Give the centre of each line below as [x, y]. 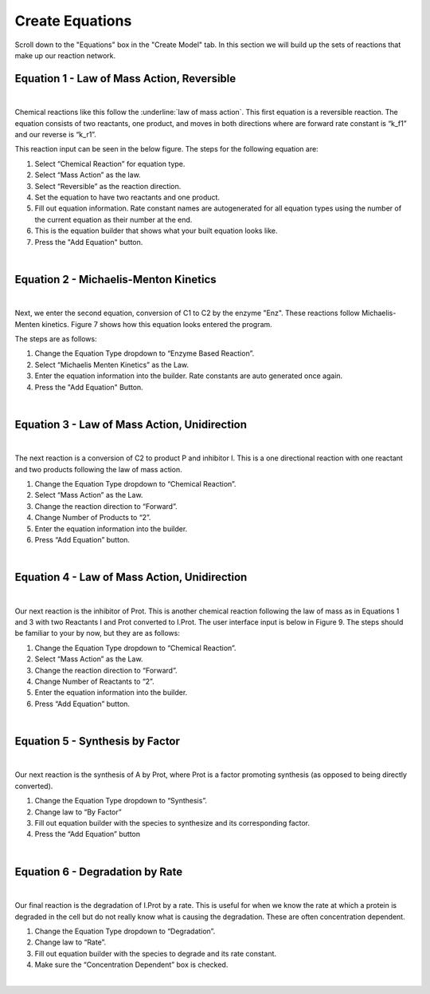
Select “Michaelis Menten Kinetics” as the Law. [112, 365]
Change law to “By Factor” [78, 812]
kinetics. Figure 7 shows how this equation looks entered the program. [156, 324]
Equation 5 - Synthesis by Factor [98, 741]
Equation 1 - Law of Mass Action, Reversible [125, 79]
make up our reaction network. [65, 55]
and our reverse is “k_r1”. [56, 135]
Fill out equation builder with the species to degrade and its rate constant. [156, 953]
